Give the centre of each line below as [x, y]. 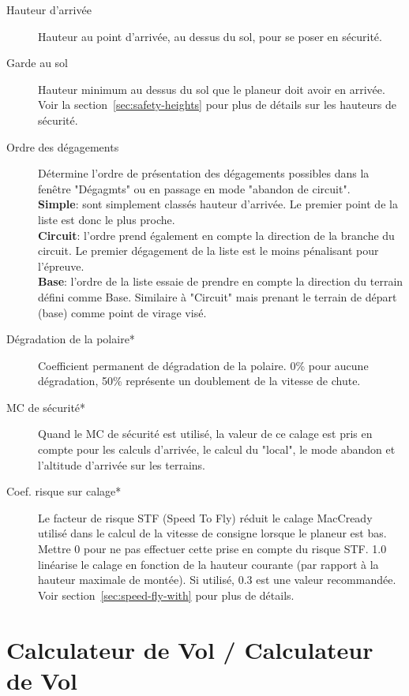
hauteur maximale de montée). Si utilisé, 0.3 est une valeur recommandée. [217, 580]
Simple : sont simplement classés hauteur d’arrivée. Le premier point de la [218, 204]
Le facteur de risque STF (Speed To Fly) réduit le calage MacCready [205, 517]
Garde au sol [37, 63]
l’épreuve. [61, 266]
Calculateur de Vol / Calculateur [190, 649]
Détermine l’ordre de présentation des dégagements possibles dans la [204, 173]
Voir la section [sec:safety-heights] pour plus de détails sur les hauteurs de [217, 105]
